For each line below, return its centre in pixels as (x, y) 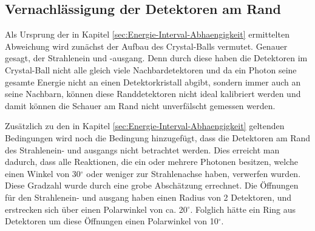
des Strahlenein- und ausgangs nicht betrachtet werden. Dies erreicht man (142, 149)
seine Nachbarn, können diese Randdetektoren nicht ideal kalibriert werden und (153, 94)
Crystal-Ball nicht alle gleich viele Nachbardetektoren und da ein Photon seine (151, 69)
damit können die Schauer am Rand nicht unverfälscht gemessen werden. (140, 105)
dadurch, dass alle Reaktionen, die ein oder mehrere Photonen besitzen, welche (151, 162)
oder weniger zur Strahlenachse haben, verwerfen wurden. (194, 173)
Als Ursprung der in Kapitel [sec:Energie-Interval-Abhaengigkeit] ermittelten (147, 34)
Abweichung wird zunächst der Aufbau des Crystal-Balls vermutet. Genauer (146, 46)
